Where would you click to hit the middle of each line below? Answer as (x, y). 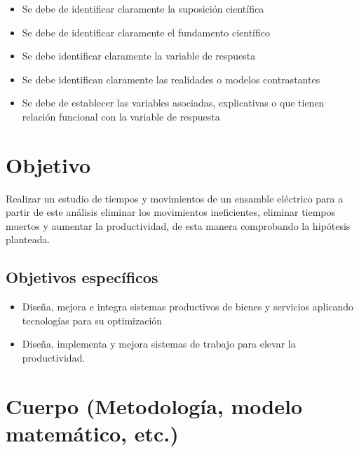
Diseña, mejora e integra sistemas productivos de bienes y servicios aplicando (188, 307)
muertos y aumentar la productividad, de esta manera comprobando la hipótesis (178, 225)
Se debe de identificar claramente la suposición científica (143, 8)
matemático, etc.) (92, 433)
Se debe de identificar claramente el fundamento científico (146, 32)
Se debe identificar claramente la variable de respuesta (139, 56)
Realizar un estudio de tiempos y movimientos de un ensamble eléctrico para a (175, 198)
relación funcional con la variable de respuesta (121, 116)
